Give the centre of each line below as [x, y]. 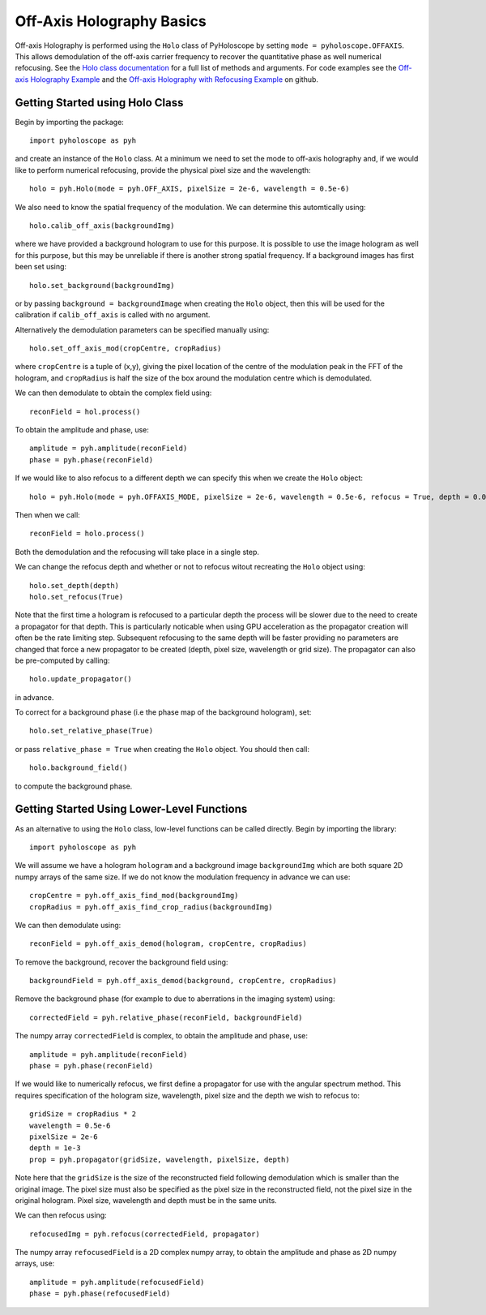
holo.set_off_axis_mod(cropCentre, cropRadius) [126, 348]
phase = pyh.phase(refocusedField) [100, 1294]
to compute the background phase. [74, 786]
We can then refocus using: [61, 1215]
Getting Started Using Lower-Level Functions [131, 809]
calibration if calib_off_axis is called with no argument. [113, 315]
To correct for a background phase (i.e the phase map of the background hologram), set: [163, 712]
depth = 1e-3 [55, 1148]
